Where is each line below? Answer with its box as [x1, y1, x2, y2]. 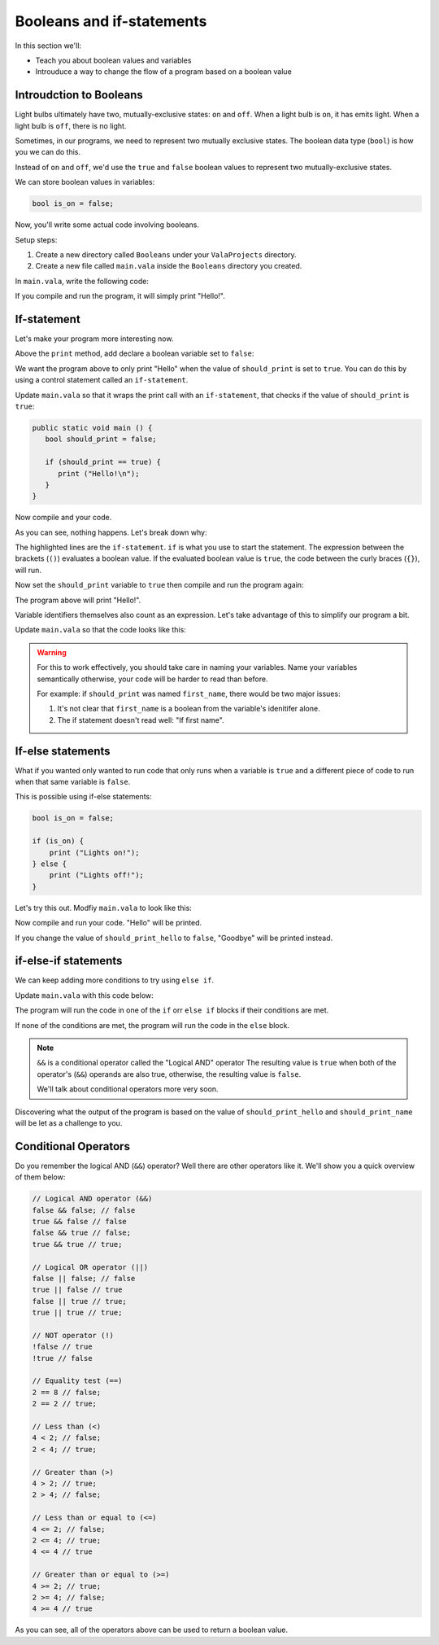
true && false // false [32, 1217, 128, 1227]
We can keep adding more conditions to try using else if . [15, 975, 215, 985]
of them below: [15, 1172, 66, 1182]
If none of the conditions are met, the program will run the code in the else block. [15, 1020, 290, 1030]
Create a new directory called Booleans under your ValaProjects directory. [35, 249, 297, 260]
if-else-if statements [15, 954, 123, 968]
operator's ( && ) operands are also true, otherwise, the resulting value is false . [37, 1069, 302, 1078]
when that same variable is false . [15, 777, 131, 787]
